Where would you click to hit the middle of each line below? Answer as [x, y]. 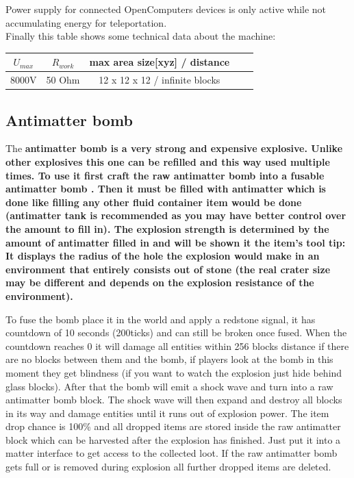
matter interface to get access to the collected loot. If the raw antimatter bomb [172, 453]
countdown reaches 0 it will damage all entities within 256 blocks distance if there [177, 345]
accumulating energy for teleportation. [86, 22]
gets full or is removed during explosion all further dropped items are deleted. [168, 467]
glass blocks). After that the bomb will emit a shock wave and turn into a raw [169, 386]
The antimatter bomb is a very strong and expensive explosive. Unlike [174, 148]
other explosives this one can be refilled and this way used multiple [168, 162]
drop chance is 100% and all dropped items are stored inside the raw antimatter [173, 426]
